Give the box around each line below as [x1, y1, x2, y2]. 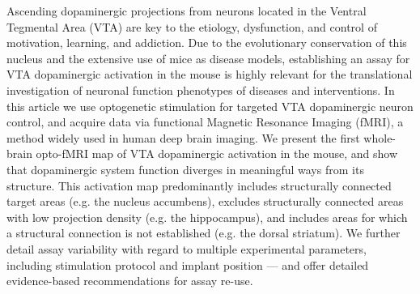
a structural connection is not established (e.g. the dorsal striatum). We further [6, 224, 401, 241]
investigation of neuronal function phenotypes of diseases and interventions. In [6, 81, 395, 98]
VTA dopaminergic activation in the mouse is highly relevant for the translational [6, 66, 413, 83]
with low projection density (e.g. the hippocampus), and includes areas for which [6, 208, 408, 225]
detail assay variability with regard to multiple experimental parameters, [6, 240, 367, 257]
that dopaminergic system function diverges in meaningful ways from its [6, 160, 364, 177]
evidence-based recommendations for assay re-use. [6, 272, 253, 289]
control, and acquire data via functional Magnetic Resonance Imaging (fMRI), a [6, 113, 404, 130]
